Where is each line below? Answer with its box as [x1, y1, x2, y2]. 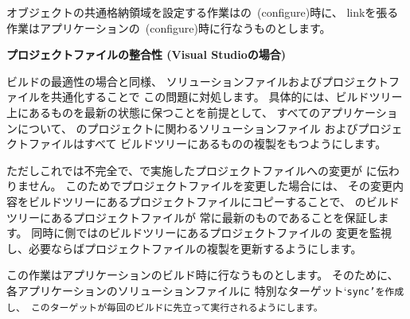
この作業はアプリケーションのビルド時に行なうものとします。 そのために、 [6, 266, 399, 283]
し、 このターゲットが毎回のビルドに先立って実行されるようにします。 [6, 301, 323, 313]
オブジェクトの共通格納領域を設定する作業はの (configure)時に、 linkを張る [6, 4, 399, 20]
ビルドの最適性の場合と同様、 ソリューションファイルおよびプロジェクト [6, 72, 389, 89]
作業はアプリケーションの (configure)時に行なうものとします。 [6, 19, 331, 36]
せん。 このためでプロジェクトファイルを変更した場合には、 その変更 [28, 177, 392, 194]
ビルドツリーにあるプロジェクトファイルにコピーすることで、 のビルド [28, 193, 400, 209]
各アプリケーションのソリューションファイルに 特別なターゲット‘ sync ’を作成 [6, 282, 404, 298]
